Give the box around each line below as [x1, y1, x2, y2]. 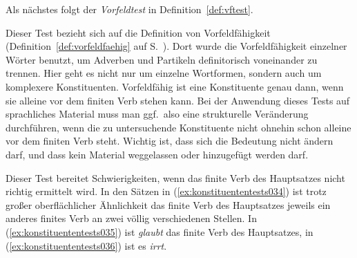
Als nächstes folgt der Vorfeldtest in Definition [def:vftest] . [6, 2, 253, 16]
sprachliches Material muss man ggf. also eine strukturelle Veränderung [6, 107, 309, 121]
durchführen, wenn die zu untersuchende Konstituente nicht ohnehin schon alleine [6, 120, 351, 134]
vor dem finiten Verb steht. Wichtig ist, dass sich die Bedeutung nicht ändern [6, 133, 334, 148]
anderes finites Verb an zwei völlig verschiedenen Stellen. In [6, 211, 257, 225]
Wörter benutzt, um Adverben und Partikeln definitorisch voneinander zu [6, 52, 318, 66]
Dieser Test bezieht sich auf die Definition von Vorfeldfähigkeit [6, 25, 271, 39]
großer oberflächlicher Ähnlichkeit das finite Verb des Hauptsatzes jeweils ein [6, 197, 331, 212]
